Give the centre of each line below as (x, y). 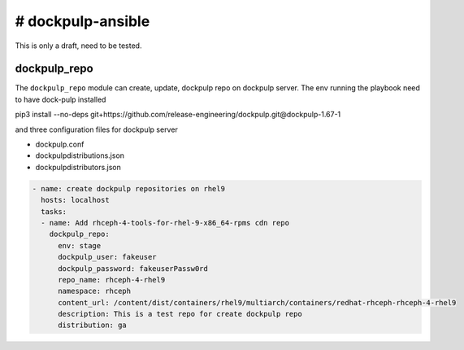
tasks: (54, 211)
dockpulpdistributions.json (80, 155)
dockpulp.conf (60, 144)
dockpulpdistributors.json (78, 167)
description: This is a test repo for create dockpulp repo (180, 314)
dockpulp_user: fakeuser (108, 257)
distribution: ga (93, 325)
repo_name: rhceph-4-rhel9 (112, 280)
